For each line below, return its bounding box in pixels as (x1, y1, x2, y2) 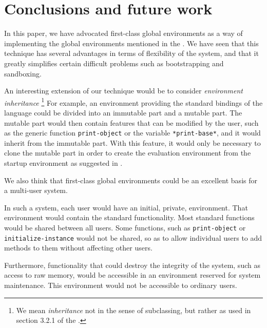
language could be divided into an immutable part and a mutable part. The (4, 107, 242, 118)
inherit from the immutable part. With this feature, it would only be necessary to (4, 137, 261, 148)
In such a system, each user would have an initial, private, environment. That (4, 202, 248, 213)
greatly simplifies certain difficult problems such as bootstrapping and (4, 57, 224, 68)
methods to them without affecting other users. (4, 242, 152, 253)
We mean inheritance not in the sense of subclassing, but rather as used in (16, 304, 251, 315)
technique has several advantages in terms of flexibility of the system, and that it (4, 48, 259, 59)
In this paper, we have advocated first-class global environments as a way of (4, 28, 243, 38)
